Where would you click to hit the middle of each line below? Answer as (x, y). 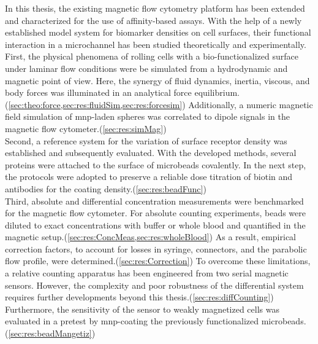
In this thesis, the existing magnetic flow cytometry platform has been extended (155, 8)
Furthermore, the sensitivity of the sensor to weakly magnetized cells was (142, 309)
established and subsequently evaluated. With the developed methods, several (151, 153)
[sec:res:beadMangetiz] (50, 333)
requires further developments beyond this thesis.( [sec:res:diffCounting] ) (139, 297)
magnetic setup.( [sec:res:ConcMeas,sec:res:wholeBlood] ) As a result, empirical (150, 237)
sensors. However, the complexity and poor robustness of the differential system (154, 285)
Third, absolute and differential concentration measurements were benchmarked (154, 201)
